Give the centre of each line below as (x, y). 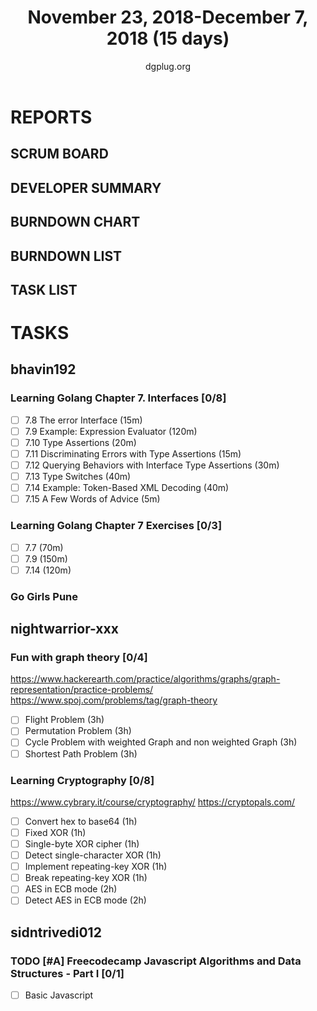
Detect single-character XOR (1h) (93, 855)
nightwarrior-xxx (64, 629)
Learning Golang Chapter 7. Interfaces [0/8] (118, 398)
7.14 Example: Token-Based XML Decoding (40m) (127, 488)
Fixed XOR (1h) (55, 832)
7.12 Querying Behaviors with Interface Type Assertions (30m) (152, 465)
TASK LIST (44, 289)
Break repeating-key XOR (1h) (86, 878)
